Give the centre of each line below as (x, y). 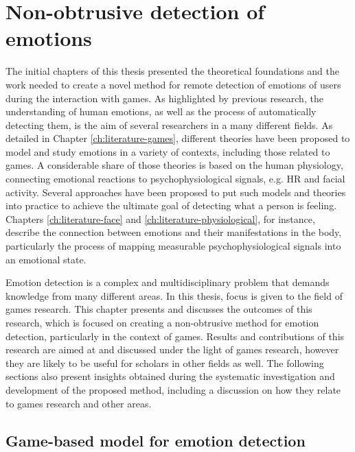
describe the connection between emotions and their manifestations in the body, (174, 232)
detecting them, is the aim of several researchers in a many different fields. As (169, 124)
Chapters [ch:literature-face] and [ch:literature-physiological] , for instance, (160, 218)
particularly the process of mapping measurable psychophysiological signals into (173, 246)
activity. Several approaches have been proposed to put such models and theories (176, 192)
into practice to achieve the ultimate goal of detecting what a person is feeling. (171, 205)
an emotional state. (46, 259)
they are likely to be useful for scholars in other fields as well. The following (165, 362)
